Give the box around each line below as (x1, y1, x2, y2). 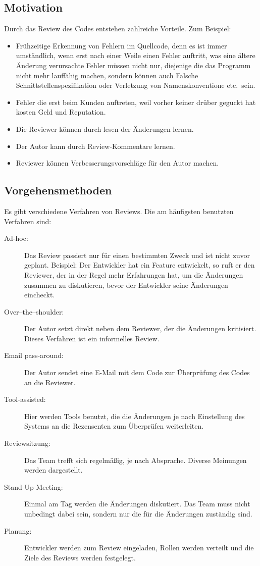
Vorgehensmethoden (4, 182, 112, 198)
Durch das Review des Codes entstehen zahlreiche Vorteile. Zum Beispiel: (4, 23, 231, 34)
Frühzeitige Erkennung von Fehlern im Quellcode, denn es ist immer (16, 40, 227, 50)
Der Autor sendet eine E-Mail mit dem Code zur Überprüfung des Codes (24, 367, 250, 378)
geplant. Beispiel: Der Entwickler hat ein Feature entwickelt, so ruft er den (24, 260, 255, 270)
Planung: (4, 525, 32, 536)
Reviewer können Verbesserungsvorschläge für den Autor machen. (16, 158, 219, 168)
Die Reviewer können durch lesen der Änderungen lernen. (16, 123, 194, 134)
